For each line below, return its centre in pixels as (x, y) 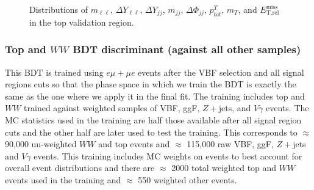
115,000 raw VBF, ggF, (230, 144)
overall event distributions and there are (80, 168)
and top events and (134, 144)
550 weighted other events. (187, 179)
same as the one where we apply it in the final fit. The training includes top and (155, 96)
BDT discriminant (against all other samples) (187, 49)
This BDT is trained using (54, 72)
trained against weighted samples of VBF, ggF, (112, 108)
